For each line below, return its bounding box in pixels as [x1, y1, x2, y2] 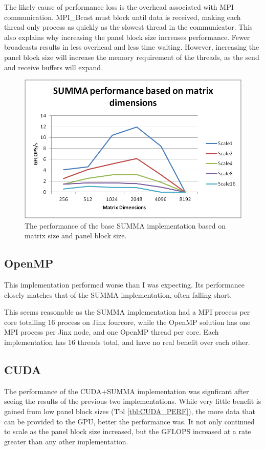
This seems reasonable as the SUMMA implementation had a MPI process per [4, 306, 250, 317]
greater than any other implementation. [4, 436, 128, 446]
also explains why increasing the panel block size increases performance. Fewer [4, 31, 250, 42]
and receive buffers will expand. [4, 62, 103, 72]
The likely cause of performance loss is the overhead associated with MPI [4, 2, 234, 12]
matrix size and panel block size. [25, 230, 127, 241]
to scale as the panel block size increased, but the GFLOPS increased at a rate [4, 426, 251, 437]
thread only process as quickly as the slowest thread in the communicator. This [4, 22, 253, 32]
